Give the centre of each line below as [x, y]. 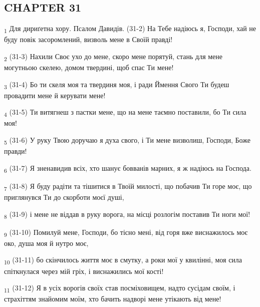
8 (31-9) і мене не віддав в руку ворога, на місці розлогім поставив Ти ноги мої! [127, 214]
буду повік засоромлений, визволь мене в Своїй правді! [88, 39]
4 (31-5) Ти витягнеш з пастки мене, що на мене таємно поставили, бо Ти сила [125, 113]
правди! [16, 151]
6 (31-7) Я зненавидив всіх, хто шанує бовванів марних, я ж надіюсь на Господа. [128, 168]
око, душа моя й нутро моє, [46, 243]
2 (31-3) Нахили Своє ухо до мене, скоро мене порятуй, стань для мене [113, 57]
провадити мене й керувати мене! [55, 95]
